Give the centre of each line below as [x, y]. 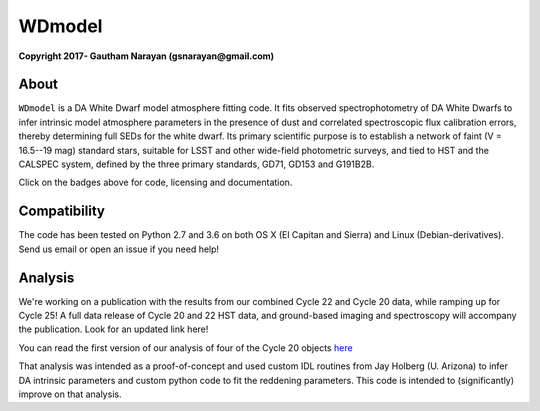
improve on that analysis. [70, 394]
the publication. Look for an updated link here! [113, 329]
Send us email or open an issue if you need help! [119, 249]
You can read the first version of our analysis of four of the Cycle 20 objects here [186, 347]
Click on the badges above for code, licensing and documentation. [155, 182]
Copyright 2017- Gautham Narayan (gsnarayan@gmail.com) [146, 56]
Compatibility [61, 211]
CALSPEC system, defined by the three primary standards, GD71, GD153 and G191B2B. [196, 164]
